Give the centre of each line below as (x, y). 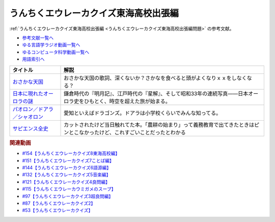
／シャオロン (28, 117)
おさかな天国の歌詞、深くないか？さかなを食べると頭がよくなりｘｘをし (150, 78)
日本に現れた (28, 93)
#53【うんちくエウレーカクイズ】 (58, 210)
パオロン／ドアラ (33, 109)
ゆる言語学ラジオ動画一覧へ (51, 45)
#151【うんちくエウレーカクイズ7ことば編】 (68, 160)
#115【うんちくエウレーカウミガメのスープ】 (69, 189)
